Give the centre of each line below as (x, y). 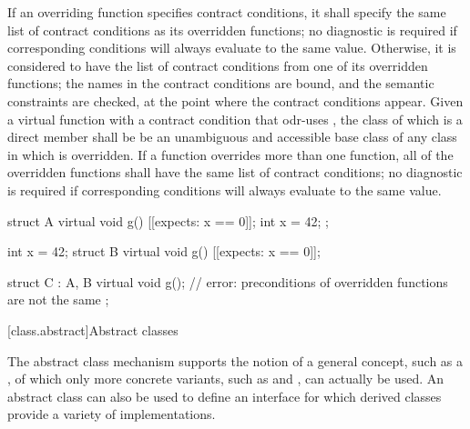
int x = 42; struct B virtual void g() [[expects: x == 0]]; (164, 251)
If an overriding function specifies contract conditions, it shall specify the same (227, 12)
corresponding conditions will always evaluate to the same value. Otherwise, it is (232, 48)
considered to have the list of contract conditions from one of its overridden (218, 65)
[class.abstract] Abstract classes (93, 329)
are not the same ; (58, 299)
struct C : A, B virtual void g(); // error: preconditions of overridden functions (228, 281)
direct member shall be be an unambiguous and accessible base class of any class (232, 137)
